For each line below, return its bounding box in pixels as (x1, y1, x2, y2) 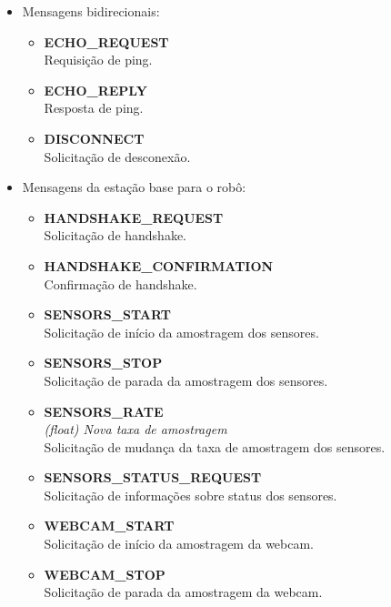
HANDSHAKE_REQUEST (44, 207, 224, 227)
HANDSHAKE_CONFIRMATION (44, 256, 274, 275)
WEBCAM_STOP (44, 564, 165, 583)
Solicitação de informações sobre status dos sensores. (44, 485, 337, 504)
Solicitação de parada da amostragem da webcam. (44, 582, 323, 602)
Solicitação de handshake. (44, 226, 187, 245)
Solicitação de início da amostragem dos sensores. (44, 322, 319, 341)
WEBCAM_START (44, 516, 175, 535)
